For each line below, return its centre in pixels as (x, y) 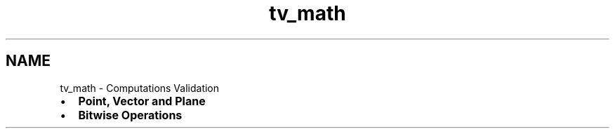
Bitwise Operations (130, 115)
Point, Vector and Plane (142, 101)
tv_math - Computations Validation (140, 88)
